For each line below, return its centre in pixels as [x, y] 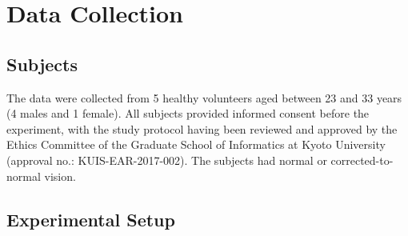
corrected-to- [362, 160]
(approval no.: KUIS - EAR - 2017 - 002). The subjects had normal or [167, 160]
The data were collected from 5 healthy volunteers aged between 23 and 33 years [204, 97]
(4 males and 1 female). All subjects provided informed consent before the [188, 113]
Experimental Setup [91, 219]
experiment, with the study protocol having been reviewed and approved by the [202, 128]
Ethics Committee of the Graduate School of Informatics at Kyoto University [196, 144]
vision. [60, 176]
